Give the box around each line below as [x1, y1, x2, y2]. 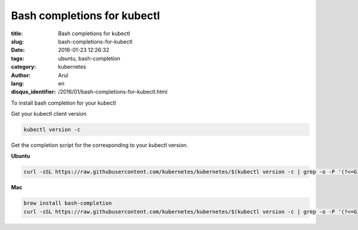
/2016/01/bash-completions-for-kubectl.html [58, 88, 168, 96]
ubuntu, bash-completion [58, 54, 121, 62]
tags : [11, 54, 24, 62]
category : [11, 63, 36, 70]
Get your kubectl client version [11, 111, 87, 118]
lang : [11, 79, 24, 87]
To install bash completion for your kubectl [11, 99, 116, 106]
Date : [11, 47, 25, 54]
